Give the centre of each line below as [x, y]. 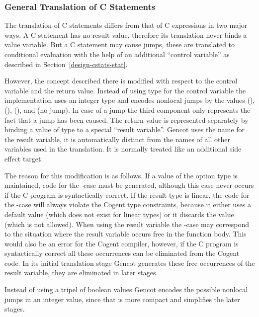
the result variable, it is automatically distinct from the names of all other [117, 139]
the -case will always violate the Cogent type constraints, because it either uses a [128, 204]
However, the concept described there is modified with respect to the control [121, 81]
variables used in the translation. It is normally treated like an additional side [123, 149]
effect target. [24, 158]
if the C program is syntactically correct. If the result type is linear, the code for [127, 195]
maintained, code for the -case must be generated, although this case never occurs [129, 185]
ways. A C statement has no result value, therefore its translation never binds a [126, 35]
